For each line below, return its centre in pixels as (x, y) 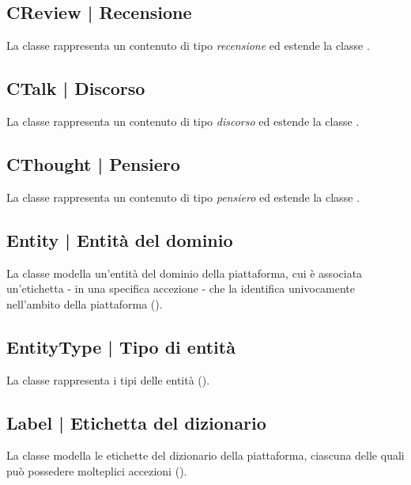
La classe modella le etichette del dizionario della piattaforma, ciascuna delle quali (205, 455)
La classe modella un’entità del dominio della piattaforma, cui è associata (185, 273)
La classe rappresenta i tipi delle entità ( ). (108, 379)
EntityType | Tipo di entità (121, 346)
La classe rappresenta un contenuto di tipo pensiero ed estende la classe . (183, 197)
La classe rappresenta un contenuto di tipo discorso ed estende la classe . (183, 121)
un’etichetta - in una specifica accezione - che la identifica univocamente (181, 288)
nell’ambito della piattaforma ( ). (85, 303)
